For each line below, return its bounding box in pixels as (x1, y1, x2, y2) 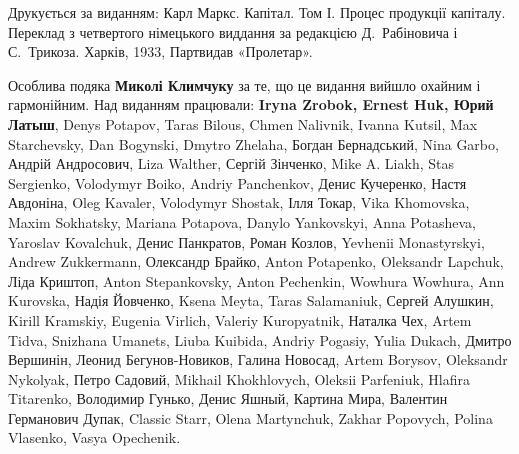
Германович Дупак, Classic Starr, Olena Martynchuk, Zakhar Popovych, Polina (8, 407, 493, 428)
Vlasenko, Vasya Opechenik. (8, 427, 181, 448)
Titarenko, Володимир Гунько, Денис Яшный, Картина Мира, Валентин (8, 388, 448, 409)
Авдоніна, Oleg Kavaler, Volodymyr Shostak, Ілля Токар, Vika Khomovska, (8, 192, 470, 213)
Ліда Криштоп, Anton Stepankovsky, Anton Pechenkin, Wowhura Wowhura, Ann (8, 270, 505, 291)
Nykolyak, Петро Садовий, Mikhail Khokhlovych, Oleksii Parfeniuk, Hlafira (8, 368, 471, 389)
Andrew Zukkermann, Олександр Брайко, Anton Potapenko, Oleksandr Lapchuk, (8, 251, 504, 272)
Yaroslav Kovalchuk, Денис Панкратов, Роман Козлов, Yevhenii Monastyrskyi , (8, 231, 485, 252)
